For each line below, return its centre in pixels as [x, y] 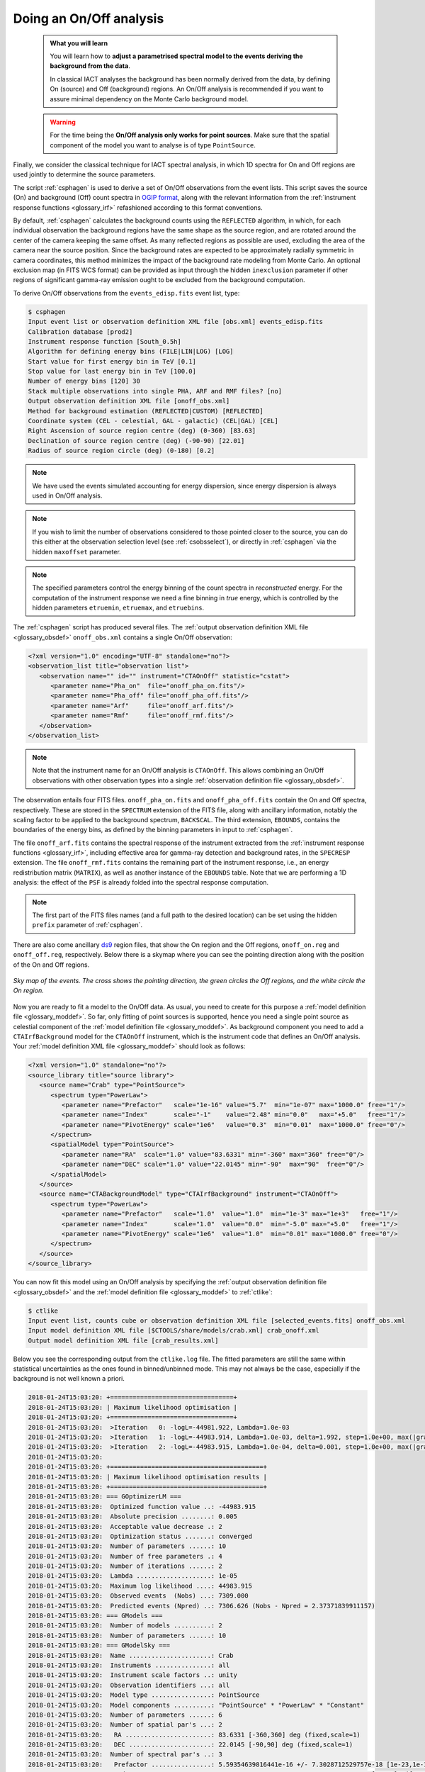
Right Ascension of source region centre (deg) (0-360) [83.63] [142, 431]
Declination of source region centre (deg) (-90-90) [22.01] [136, 441]
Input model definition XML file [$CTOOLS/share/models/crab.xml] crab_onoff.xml [174, 1330]
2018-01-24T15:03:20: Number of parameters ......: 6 [125, 1715]
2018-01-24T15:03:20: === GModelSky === [99, 1645]
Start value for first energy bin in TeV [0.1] [112, 361]
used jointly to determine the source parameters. [84, 174]
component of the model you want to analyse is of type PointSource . [153, 145]
